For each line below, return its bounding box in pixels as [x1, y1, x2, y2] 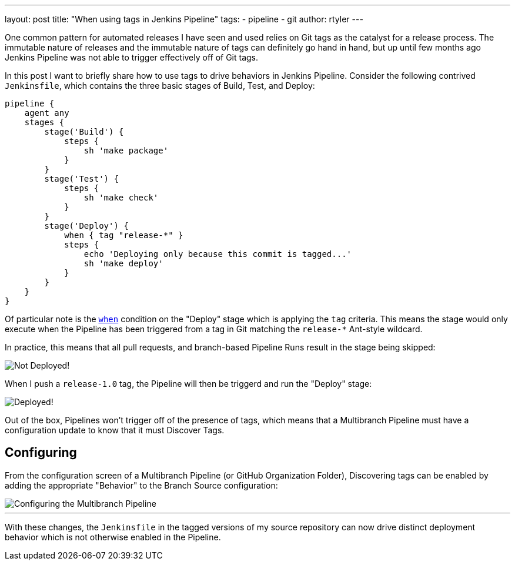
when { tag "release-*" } [64, 230, 183, 240]
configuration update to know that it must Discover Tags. [5, 425, 225, 435]
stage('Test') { [44, 174, 119, 183]
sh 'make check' [83, 193, 159, 202]
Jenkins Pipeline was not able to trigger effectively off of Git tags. [5, 52, 259, 62]
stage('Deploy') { [44, 221, 129, 230]
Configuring [5, 445, 77, 460]
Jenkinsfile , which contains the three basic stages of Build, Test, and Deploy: [5, 81, 315, 91]
